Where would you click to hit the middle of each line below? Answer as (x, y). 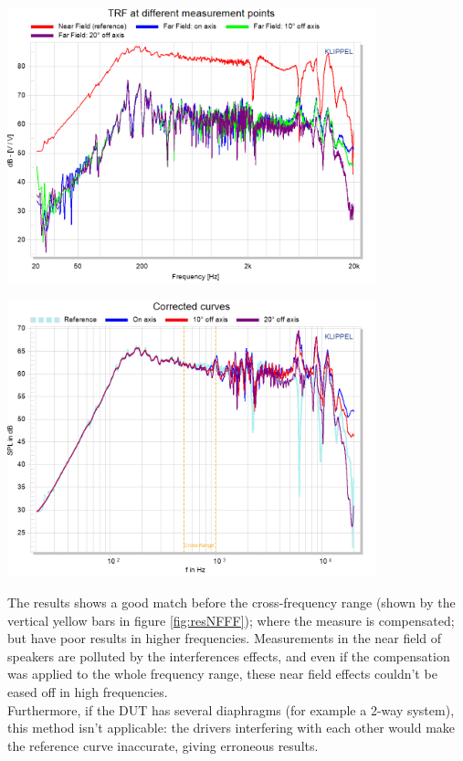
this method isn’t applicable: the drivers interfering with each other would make (231, 728)
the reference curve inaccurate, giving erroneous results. (163, 745)
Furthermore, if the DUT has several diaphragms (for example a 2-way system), (231, 709)
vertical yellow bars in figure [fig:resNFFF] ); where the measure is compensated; (231, 620)
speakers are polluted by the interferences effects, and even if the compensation (229, 655)
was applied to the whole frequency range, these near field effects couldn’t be (222, 674)
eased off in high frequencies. (88, 691)
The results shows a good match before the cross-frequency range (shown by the (231, 602)
